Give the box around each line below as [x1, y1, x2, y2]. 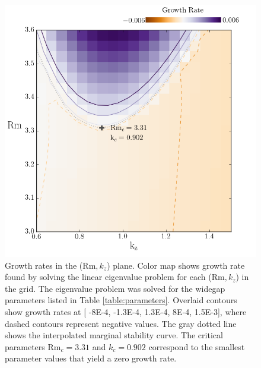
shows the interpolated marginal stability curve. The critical [5, 329, 223, 341]
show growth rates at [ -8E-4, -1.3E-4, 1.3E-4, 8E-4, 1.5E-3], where [5, 305, 247, 317]
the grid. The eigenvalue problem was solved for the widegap [5, 282, 225, 294]
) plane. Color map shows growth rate [107, 259, 245, 271]
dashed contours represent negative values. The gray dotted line [5, 317, 237, 329]
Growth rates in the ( [5, 259, 83, 271]
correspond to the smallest [148, 340, 245, 353]
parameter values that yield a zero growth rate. [5, 352, 177, 364]
